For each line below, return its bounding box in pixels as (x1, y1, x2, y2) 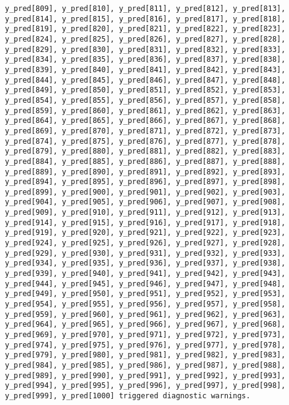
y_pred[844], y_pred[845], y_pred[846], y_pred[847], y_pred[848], (5, 75, 286, 84)
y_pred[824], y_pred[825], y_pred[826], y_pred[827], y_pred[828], (5, 34, 286, 43)
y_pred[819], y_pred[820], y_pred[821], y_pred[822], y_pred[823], (5, 24, 286, 34)
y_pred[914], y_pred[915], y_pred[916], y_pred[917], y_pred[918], (5, 218, 286, 227)
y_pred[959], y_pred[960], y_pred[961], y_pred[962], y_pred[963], (5, 310, 286, 319)
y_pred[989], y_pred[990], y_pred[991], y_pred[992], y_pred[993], (5, 371, 286, 380)
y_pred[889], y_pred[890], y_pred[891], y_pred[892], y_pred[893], (5, 167, 286, 176)
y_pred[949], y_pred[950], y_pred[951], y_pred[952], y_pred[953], (5, 289, 286, 299)
